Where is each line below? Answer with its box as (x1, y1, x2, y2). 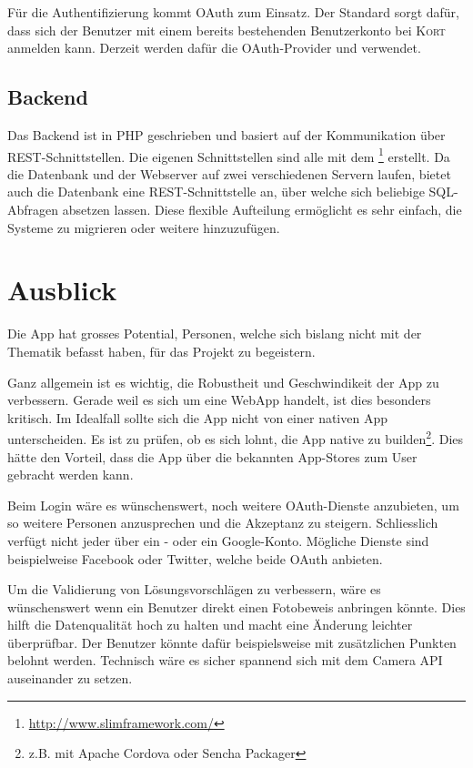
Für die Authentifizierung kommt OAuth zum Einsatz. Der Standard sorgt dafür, (7, 3, 459, 21)
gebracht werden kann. (7, 465, 134, 484)
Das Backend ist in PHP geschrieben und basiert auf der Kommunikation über (7, 125, 446, 144)
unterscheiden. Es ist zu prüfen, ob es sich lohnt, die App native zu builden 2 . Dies (7, 427, 464, 448)
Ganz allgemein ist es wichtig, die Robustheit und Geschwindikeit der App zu (7, 372, 439, 391)
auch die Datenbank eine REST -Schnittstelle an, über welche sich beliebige (7, 182, 425, 201)
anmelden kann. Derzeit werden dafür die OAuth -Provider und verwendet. (7, 38, 421, 57)
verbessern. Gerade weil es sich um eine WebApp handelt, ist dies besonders (7, 390, 431, 409)
